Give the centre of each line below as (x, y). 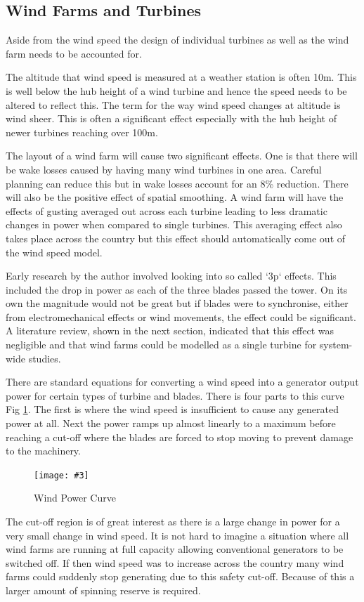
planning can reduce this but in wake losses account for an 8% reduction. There (177, 183)
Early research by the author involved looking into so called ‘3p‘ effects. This (171, 276)
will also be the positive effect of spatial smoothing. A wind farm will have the (175, 197)
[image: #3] (61, 475)
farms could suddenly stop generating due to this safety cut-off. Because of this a (180, 576)
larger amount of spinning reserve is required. (103, 590)
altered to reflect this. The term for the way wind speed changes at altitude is (173, 104)
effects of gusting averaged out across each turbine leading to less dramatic (167, 210)
